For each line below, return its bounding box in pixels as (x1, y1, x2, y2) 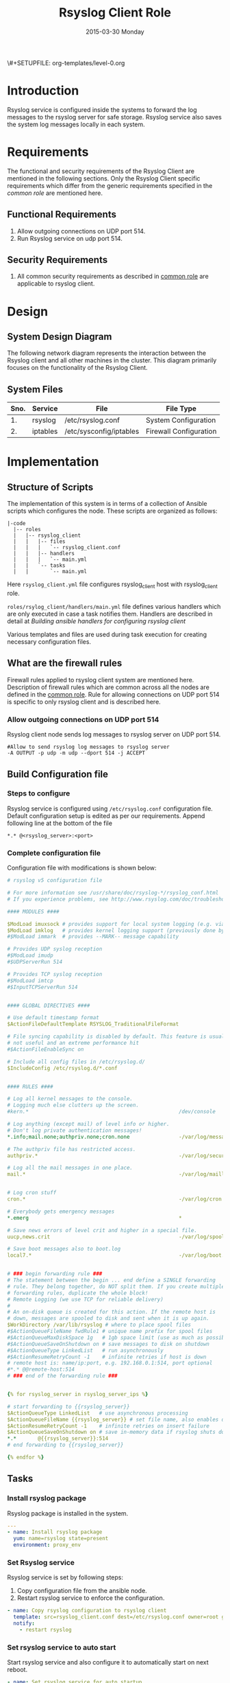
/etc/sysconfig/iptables (64, 427, 140, 437)
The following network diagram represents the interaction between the (7, 349, 207, 358)
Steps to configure (7, 789, 71, 798)
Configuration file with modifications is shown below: (7, 863, 157, 872)
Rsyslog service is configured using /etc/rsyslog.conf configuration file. (7, 804, 214, 813)
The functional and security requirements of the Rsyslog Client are (7, 167, 195, 175)
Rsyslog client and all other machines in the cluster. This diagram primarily (7, 356, 217, 364)
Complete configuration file (7, 848, 101, 857)
